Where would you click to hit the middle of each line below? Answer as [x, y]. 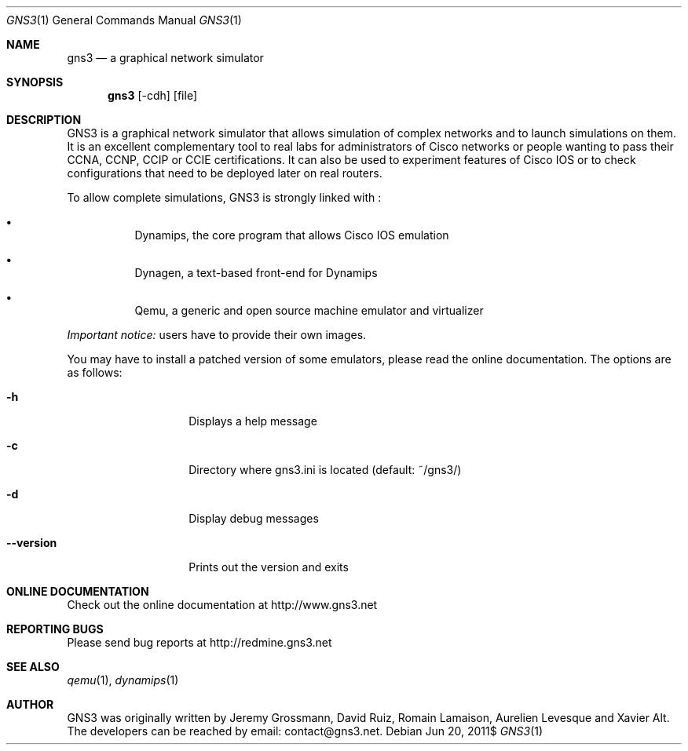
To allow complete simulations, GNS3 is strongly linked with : [224, 197]
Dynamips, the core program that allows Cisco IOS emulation [292, 235]
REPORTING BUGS [55, 629]
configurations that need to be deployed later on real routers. [225, 173]
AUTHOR [30, 704]
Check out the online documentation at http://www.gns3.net [222, 605]
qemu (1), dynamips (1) [123, 680]
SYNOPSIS [35, 82]
